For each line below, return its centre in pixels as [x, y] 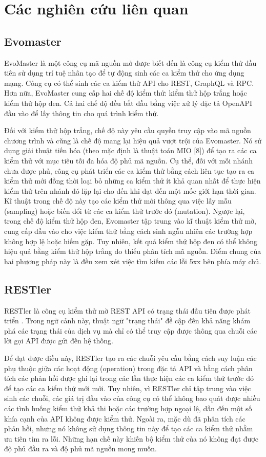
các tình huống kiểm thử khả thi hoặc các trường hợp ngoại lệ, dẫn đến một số [128, 408]
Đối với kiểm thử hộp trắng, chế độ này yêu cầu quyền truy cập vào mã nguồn [128, 130]
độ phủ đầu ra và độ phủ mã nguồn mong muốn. [80, 449]
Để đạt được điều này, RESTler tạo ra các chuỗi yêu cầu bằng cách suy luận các [130, 358]
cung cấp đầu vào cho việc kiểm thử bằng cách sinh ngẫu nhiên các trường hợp [128, 231]
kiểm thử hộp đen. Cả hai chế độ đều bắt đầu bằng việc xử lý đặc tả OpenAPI [128, 103]
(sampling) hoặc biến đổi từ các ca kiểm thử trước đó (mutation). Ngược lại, [125, 211]
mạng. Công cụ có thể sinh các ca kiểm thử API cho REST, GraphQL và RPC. [129, 83]
